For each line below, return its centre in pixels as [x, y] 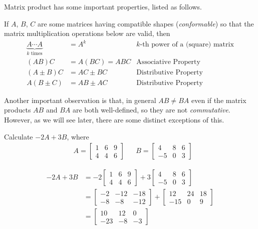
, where [78, 136]
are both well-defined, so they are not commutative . [151, 110]
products [18, 110]
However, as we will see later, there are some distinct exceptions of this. [114, 120]
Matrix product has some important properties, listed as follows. [103, 6]
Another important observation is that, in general [80, 100]
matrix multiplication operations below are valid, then [87, 33]
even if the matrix [219, 100]
